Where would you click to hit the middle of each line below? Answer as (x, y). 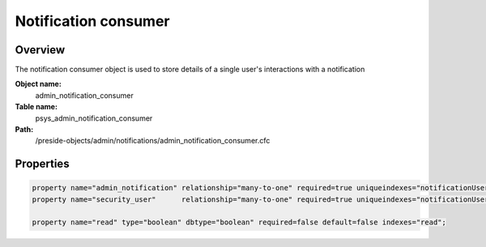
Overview (40, 50)
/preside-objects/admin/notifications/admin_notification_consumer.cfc (153, 141)
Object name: (38, 84)
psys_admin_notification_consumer (94, 118)
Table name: (36, 107)
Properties (42, 164)
